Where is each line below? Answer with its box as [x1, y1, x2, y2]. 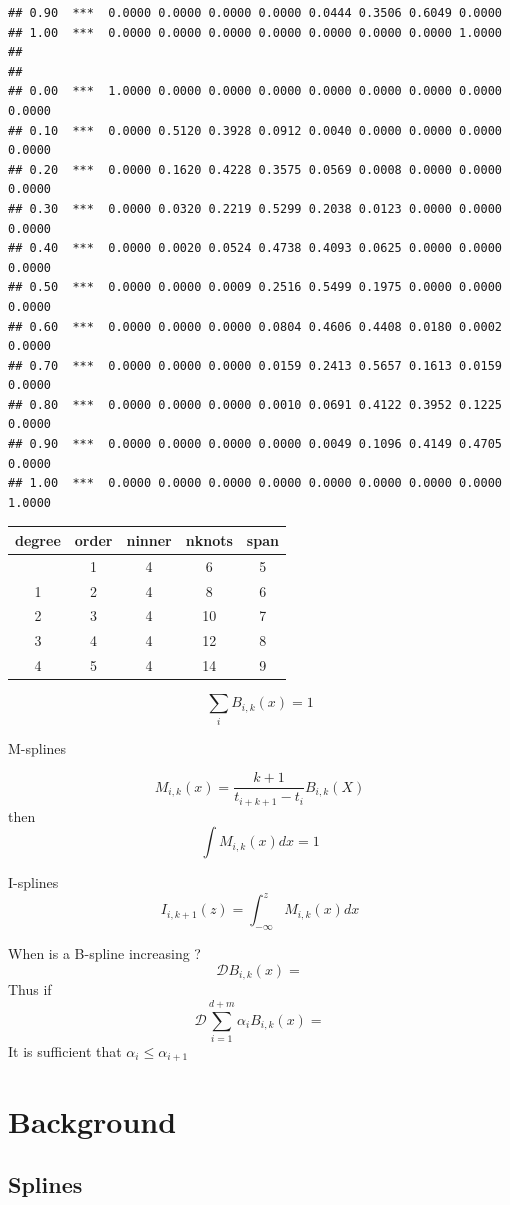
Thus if [8, 979, 52, 1000]
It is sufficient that [8, 1040, 122, 1061]
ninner [126, 529, 172, 550]
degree [15, 529, 61, 550]
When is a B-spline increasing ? [8, 943, 201, 964]
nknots [185, 529, 233, 550]
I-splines [8, 872, 59, 893]
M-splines [8, 737, 67, 758]
